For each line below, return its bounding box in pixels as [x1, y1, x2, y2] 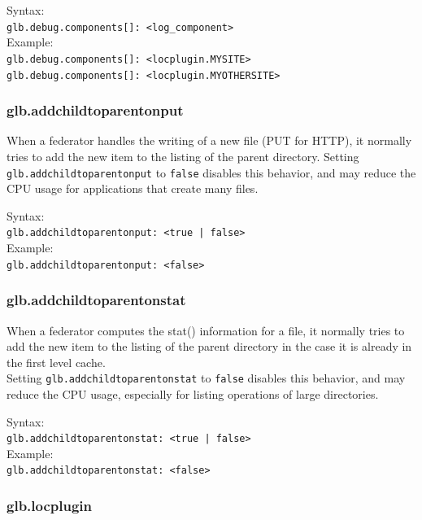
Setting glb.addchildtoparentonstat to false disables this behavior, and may [7, 369, 406, 387]
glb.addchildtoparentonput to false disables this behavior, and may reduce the [7, 164, 416, 181]
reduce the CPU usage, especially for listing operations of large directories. [7, 385, 379, 402]
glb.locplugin [7, 495, 93, 515]
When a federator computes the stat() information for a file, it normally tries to [7, 321, 405, 339]
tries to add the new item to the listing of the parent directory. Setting [7, 147, 359, 164]
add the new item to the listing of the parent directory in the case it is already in [7, 338, 412, 355]
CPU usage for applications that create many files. [7, 180, 259, 197]
